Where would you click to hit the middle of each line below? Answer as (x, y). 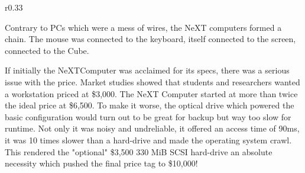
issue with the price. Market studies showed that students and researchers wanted (152, 81)
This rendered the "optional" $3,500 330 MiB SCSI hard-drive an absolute (139, 151)
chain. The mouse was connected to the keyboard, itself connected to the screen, (150, 39)
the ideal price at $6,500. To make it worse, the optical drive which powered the (150, 105)
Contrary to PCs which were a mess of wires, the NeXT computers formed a (143, 27)
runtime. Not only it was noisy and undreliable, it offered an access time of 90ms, (152, 128)
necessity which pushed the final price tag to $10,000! (101, 163)
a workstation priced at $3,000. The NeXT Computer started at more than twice (151, 93)
